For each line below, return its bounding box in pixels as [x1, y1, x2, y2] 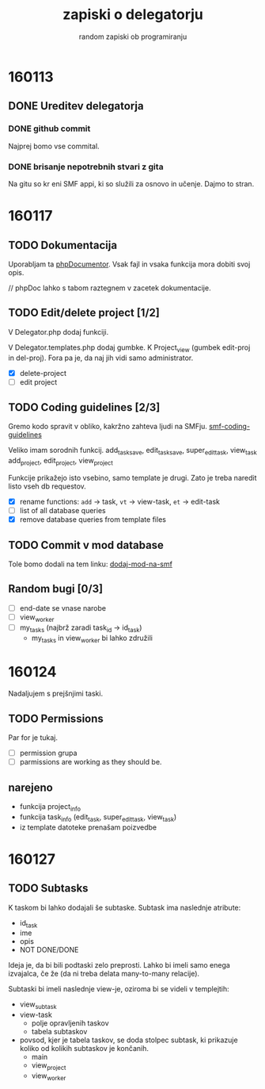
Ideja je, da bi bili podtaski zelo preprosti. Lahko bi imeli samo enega [8, 961, 231, 970]
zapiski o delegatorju [62, 6, 204, 24]
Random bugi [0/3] [8, 582, 104, 596]
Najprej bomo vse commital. [8, 141, 100, 151]
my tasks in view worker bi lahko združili [31, 633, 153, 644]
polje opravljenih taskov [31, 1018, 109, 1028]
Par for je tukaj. [8, 733, 58, 742]
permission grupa [19, 748, 78, 758]
